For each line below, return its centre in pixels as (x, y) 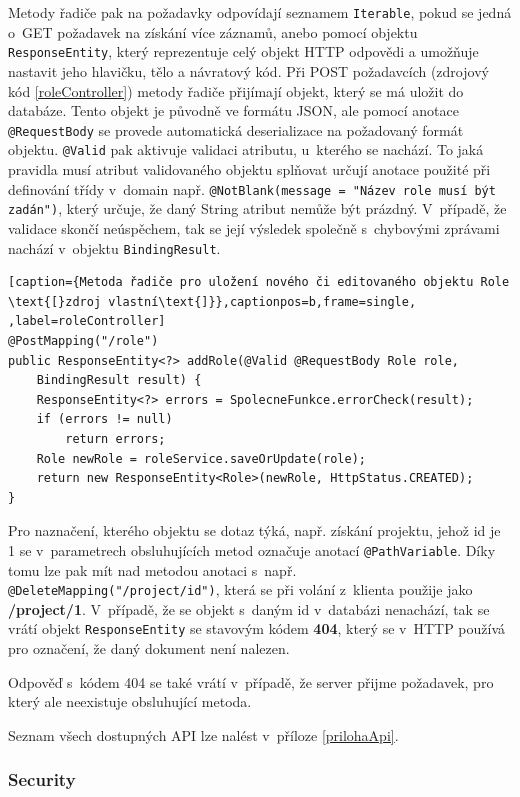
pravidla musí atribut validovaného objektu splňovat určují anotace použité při (249, 169)
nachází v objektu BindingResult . (114, 247)
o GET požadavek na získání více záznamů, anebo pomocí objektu (213, 31)
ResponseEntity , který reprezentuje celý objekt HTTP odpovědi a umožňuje (243, 51)
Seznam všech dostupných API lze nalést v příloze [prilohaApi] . (203, 734)
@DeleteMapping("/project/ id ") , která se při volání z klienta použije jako (240, 589)
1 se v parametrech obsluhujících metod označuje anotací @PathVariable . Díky (252, 549)
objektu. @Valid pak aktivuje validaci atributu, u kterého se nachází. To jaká (246, 149)
